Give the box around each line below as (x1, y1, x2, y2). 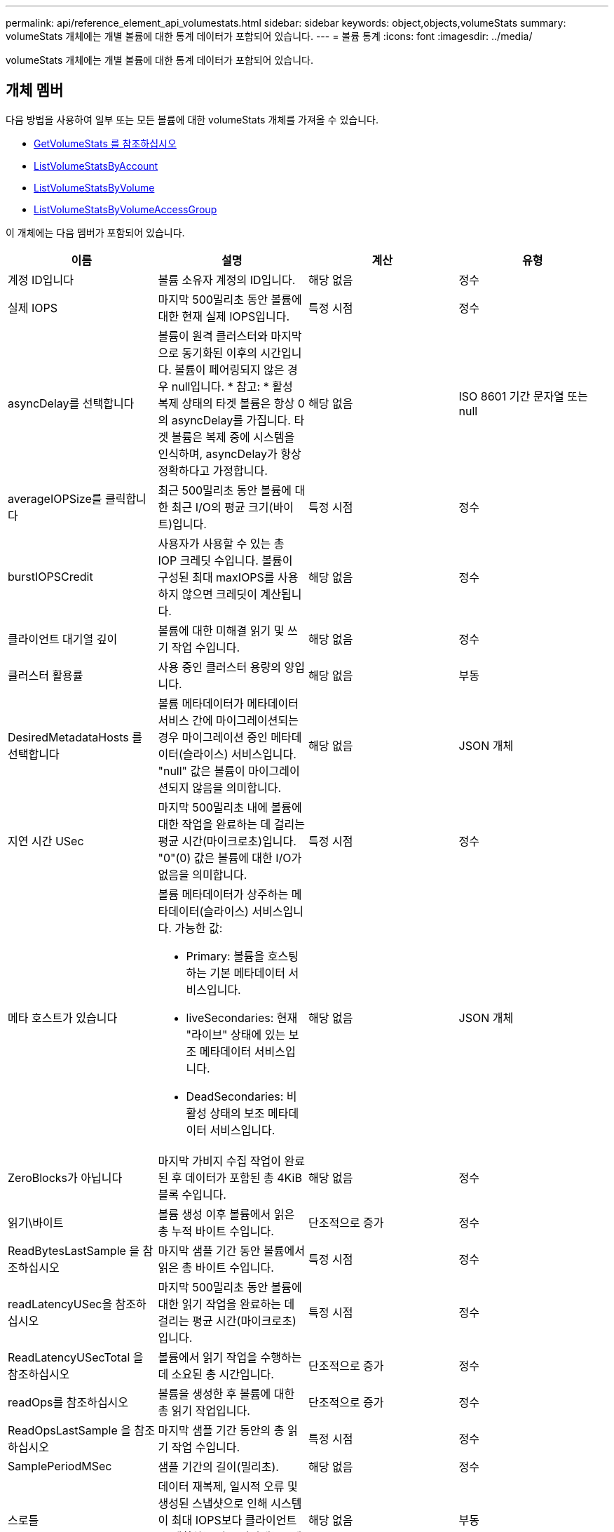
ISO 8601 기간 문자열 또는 (458, 389, 588, 403)
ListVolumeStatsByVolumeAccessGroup (34, 203, 217, 215)
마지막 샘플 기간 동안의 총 (158, 1423, 285, 1437)
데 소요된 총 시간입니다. (158, 1366, 274, 1381)
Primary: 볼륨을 (186, 948, 265, 963)
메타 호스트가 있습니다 (8, 1010, 118, 1025)
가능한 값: (175, 920, 223, 935)
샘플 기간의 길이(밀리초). (158, 1459, 279, 1474)
